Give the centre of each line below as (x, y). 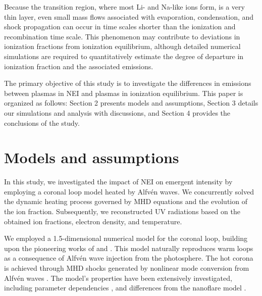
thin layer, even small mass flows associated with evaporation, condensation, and (129, 16)
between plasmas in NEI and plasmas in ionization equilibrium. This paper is (124, 93)
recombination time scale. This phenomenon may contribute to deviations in (122, 36)
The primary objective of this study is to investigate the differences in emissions (128, 83)
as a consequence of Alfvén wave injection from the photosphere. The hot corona (129, 258)
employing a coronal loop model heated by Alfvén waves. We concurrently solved (129, 191)
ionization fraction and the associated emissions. (79, 66)
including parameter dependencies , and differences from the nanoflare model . (125, 288)
